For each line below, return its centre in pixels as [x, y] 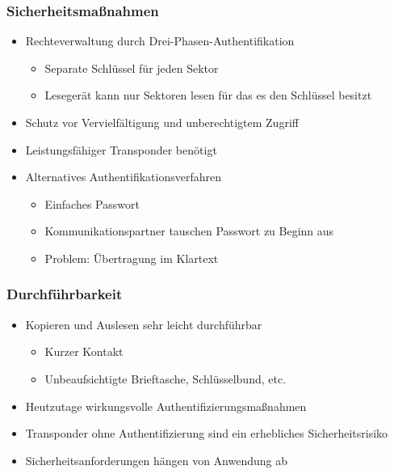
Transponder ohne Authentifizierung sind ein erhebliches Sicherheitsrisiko [207, 433]
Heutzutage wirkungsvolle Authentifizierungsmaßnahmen [166, 406]
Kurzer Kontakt [84, 351]
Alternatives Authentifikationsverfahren [123, 177]
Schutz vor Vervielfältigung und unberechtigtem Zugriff [162, 122]
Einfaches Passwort [92, 203]
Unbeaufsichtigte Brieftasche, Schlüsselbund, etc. [166, 378]
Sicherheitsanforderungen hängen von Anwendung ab [156, 460]
